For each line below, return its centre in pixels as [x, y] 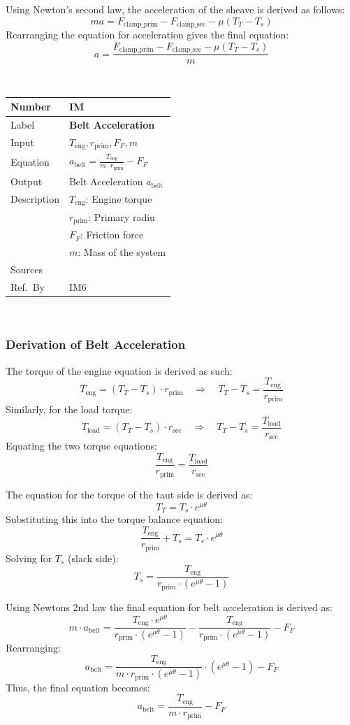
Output [27, 181]
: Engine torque [119, 198]
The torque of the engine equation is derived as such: [119, 370]
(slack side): [93, 558]
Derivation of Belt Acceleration [96, 344]
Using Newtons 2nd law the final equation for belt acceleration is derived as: [169, 606]
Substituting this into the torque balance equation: [114, 519]
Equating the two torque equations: [81, 446]
